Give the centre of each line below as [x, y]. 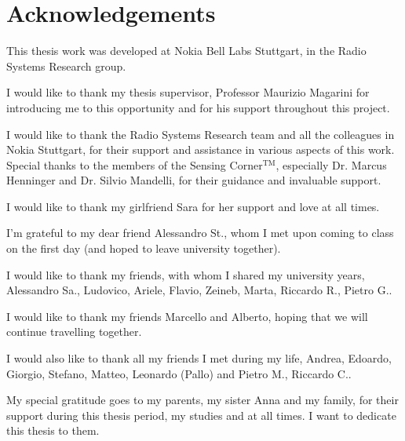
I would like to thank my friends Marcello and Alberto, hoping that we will [187, 316]
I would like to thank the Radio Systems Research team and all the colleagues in [201, 134]
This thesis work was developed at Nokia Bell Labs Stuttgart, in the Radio [186, 51]
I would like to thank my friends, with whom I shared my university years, [186, 274]
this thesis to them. [53, 430]
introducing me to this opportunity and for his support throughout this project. [198, 107]
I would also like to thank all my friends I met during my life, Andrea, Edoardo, [199, 358]
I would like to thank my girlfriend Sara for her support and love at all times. [193, 206]
